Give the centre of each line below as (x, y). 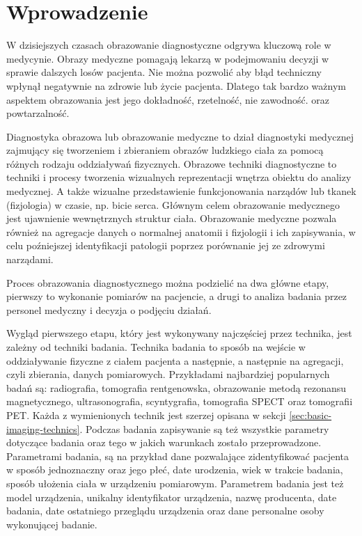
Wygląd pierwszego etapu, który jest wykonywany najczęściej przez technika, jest (179, 333)
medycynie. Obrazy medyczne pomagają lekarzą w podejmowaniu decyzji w (168, 58)
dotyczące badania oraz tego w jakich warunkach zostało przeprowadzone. (164, 442)
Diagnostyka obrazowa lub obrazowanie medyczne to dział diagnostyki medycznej (180, 136)
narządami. (30, 259)
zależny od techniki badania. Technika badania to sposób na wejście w (156, 347)
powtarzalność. (38, 113)
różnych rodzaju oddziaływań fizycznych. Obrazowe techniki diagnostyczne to (172, 163)
